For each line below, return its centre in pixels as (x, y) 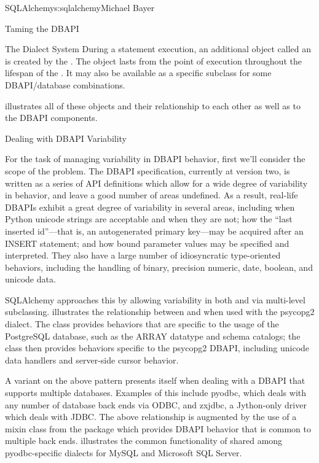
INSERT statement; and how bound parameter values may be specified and (147, 243)
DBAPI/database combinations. (65, 84)
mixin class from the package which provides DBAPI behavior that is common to (158, 428)
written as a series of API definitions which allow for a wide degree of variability (156, 183)
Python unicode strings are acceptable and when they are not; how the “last (149, 219)
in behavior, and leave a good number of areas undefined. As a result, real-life (152, 195)
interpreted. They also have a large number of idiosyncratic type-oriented (143, 255)
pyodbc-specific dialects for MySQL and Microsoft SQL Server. (124, 453)
